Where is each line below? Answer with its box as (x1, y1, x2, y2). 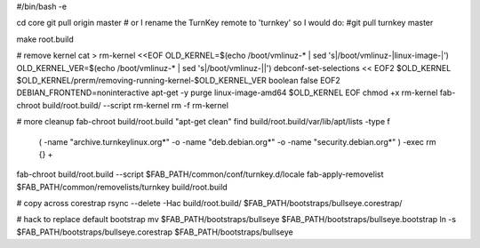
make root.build (16, 34, 75, 44)
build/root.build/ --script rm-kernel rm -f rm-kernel (42, 100, 228, 110)
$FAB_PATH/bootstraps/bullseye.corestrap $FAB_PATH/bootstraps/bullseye (16, 227, 293, 237)
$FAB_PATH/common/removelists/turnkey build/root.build (16, 181, 228, 192)
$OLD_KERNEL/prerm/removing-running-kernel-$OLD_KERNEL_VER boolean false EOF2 (16, 75, 341, 85)
